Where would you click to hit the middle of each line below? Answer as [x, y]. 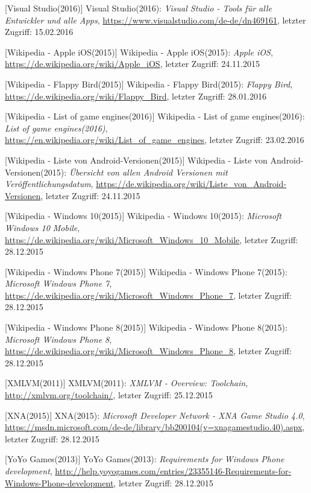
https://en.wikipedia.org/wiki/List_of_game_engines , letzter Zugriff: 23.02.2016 [155, 140]
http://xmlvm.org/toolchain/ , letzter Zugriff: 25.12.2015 [109, 395]
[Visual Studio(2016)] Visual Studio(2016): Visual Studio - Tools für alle [138, 8]
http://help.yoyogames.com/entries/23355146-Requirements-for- [173, 471]
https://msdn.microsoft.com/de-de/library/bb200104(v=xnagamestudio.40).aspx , [155, 427]
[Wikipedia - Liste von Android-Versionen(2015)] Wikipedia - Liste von [136, 160]
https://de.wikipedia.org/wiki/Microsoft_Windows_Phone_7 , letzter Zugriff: [148, 295]
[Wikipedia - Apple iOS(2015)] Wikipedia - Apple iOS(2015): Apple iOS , [139, 52]
